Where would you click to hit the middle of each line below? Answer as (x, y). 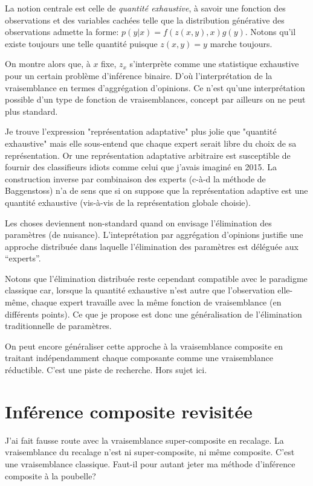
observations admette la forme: (62, 32)
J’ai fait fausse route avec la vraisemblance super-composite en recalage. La (144, 440)
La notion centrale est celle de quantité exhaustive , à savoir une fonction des (145, 8)
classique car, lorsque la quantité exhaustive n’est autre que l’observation (140, 290)
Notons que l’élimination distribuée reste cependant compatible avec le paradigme (156, 278)
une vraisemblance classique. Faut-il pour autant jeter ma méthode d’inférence (150, 463)
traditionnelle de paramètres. (58, 326)
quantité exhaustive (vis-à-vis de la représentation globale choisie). (128, 202)
